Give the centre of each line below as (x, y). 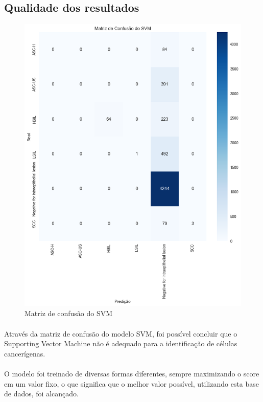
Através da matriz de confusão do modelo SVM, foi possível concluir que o (121, 333)
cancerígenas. (25, 353)
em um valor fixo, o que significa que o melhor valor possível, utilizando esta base (132, 383)
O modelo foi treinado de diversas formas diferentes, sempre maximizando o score (132, 374)
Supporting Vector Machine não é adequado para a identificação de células (121, 343)
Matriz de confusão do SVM (69, 313)
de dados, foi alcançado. (41, 394)
